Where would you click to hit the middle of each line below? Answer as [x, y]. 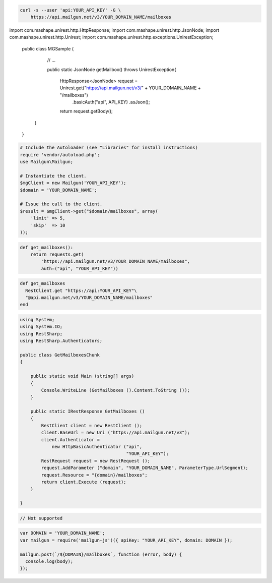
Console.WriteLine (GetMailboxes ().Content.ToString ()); [116, 390]
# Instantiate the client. [53, 176]
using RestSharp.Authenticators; [61, 341]
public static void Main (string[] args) [82, 376]
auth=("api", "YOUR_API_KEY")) [80, 268]
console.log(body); [49, 561]
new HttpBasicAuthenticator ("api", [97, 447]
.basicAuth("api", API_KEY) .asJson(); [111, 102]
